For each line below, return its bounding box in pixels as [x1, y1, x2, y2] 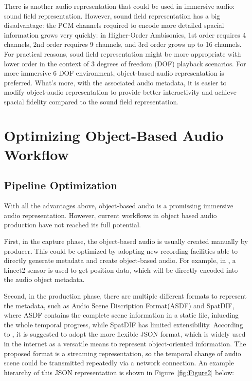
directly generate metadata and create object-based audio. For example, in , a [4, 255, 236, 265]
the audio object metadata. [4, 274, 85, 284]
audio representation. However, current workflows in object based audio [4, 210, 217, 220]
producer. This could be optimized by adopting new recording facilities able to [4, 245, 238, 256]
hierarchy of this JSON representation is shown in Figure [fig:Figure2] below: [4, 367, 234, 377]
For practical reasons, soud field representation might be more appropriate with [4, 48, 241, 59]
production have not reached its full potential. [4, 220, 141, 230]
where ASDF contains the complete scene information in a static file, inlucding [4, 310, 239, 320]
